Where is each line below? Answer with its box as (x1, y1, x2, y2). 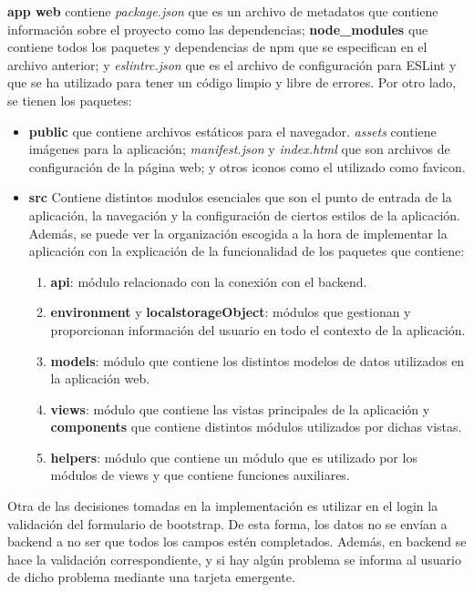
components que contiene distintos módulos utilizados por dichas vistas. (50, 417, 462, 436)
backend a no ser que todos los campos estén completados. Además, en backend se (7, 532, 467, 551)
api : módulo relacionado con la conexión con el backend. (50, 271, 367, 291)
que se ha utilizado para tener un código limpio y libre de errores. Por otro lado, (7, 73, 457, 92)
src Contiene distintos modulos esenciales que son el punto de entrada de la (28, 188, 452, 207)
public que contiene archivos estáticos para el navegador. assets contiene (28, 121, 437, 140)
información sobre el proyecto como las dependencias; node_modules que (7, 19, 428, 38)
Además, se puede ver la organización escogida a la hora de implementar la (28, 223, 448, 242)
